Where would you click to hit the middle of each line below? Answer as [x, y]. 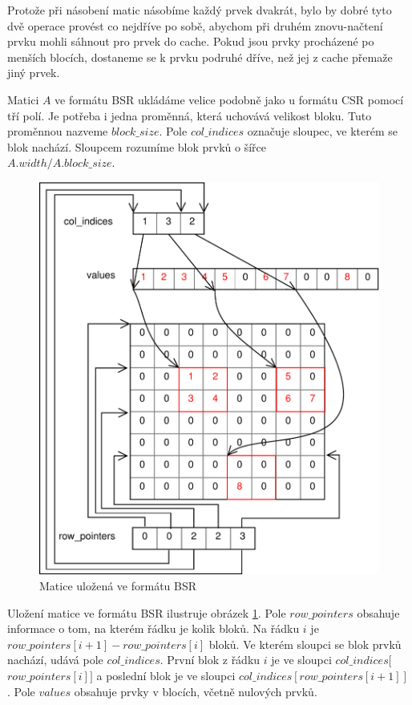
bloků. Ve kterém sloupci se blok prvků [305, 644]
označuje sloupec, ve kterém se [323, 131]
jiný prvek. [34, 73]
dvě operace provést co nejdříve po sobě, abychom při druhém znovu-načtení [195, 25]
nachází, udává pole [55, 660]
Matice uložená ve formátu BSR [118, 586]
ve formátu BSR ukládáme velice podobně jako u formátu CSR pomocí [229, 99]
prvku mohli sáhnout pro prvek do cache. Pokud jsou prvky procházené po [191, 41]
